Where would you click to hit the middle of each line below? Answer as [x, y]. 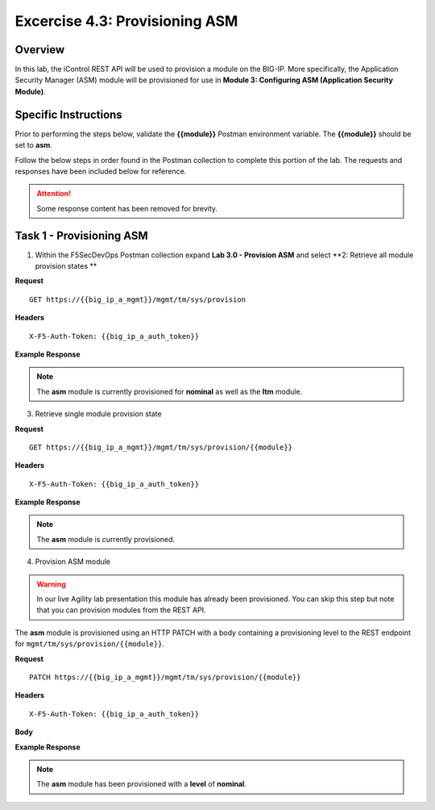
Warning [51, 584]
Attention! [54, 194]
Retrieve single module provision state [98, 414]
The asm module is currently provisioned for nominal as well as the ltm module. [170, 391]
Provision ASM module [73, 562]
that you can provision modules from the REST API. [121, 610]
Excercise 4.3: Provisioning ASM [126, 21]
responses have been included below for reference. [101, 171]
